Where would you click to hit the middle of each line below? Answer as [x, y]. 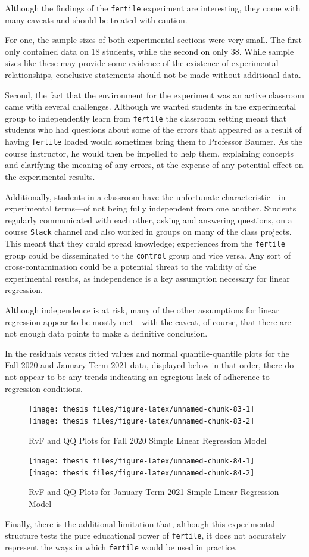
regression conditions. [44, 388]
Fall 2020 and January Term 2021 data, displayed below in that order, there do [149, 365]
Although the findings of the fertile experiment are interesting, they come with [153, 8]
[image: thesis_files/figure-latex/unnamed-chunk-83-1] [142, 410]
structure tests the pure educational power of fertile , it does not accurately [146, 535]
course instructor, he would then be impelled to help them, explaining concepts [149, 153]
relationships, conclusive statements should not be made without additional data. [153, 75]
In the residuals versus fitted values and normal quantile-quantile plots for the [147, 353]
